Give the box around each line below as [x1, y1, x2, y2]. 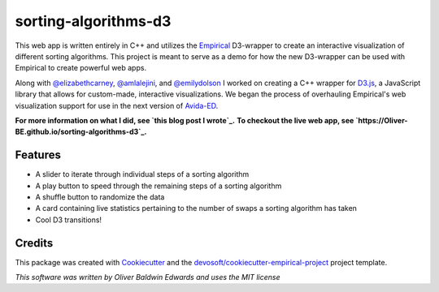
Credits [15, 236, 54, 250]
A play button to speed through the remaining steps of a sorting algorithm [35, 181, 282, 191]
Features [15, 148, 61, 162]
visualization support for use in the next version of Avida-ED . [15, 101, 219, 110]
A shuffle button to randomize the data [35, 191, 165, 202]
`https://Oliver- [354, 115, 408, 125]
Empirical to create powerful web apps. [15, 63, 146, 73]
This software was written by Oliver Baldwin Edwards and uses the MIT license [15, 273, 280, 282]
